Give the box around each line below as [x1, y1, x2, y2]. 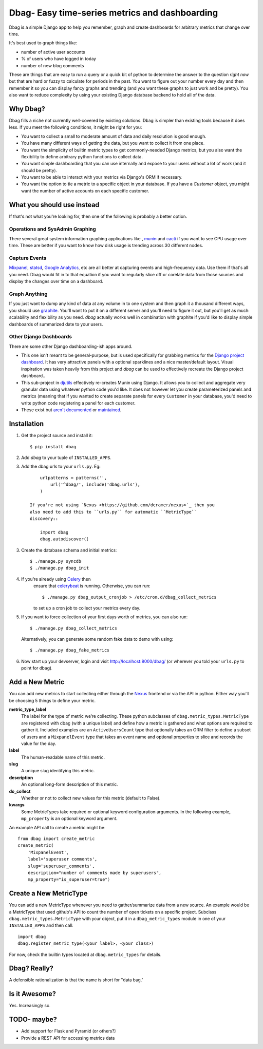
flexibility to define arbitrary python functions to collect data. [21, 153, 143, 159]
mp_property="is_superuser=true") [27, 877, 111, 882]
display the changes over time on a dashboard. [9, 278, 103, 285]
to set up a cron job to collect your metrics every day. [33, 605, 141, 611]
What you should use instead [9, 200, 100, 209]
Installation [9, 420, 44, 428]
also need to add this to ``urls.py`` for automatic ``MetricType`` [30, 509, 197, 515]
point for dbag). [21, 665, 53, 671]
